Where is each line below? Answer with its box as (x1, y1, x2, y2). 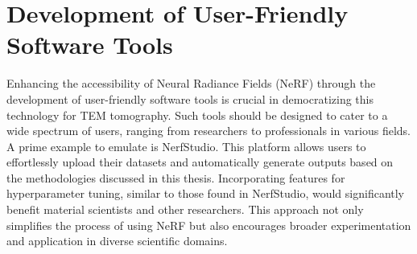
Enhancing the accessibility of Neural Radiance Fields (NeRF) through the (6, 75, 376, 92)
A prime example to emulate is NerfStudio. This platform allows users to (6, 137, 366, 154)
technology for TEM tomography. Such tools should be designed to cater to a (6, 106, 388, 123)
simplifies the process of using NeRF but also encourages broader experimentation (6, 216, 411, 233)
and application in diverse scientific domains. (6, 232, 228, 249)
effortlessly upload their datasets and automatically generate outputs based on (6, 154, 394, 170)
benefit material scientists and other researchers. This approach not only (6, 201, 364, 218)
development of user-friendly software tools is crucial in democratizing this (6, 90, 374, 107)
